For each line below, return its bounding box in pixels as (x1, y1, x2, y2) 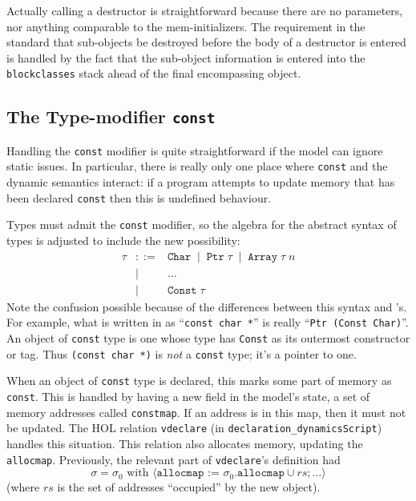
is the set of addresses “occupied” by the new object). (57, 479, 321, 495)
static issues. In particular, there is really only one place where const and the (6, 158, 388, 174)
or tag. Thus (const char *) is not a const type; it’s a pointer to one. (6, 345, 357, 362)
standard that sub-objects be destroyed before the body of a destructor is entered (6, 34, 406, 50)
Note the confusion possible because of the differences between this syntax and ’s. (6, 298, 407, 315)
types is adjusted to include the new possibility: (6, 232, 240, 249)
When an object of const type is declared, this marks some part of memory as (6, 372, 392, 389)
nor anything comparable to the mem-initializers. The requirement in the (6, 18, 366, 34)
